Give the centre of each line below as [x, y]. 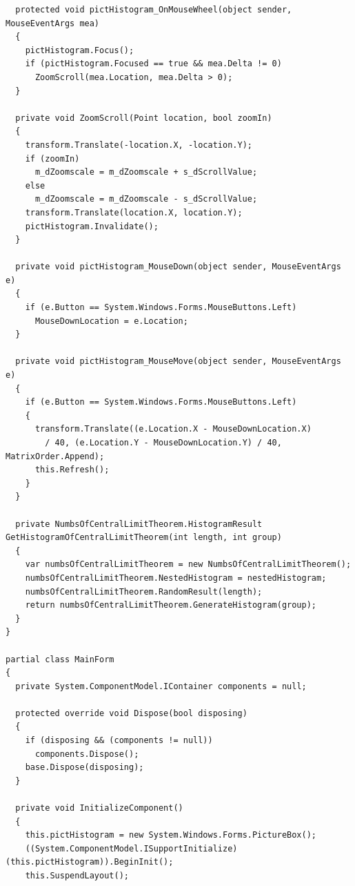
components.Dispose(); [87, 754]
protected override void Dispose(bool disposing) [131, 713]
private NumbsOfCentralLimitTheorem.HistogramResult [139, 524]
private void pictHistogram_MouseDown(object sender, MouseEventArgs [178, 267]
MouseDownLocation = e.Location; [111, 321]
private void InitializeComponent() [99, 808]
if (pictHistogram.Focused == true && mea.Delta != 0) [153, 64]
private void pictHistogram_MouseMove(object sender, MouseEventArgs [178, 362]
